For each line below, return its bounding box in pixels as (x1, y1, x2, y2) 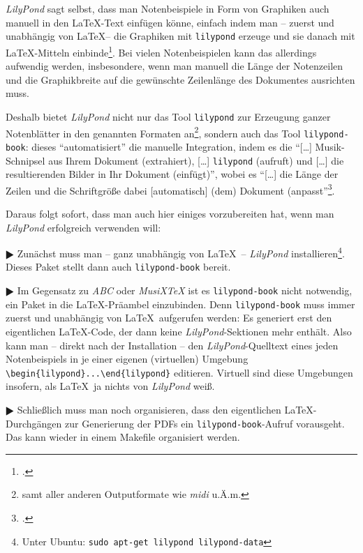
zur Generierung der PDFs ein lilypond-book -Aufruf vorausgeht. (65, 416, 345, 430)
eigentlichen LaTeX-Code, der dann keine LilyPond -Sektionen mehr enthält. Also (6, 324, 352, 338)
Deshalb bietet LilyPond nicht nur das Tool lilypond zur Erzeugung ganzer (6, 109, 331, 123)
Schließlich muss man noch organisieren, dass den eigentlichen (17, 402, 281, 417)
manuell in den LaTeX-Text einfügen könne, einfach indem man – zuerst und (6, 15, 334, 29)
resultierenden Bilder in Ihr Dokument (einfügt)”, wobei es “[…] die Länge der (6, 167, 339, 181)
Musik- (315, 139, 345, 153)
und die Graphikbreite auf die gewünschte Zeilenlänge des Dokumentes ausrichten (6, 72, 355, 86)
